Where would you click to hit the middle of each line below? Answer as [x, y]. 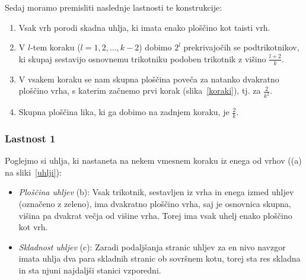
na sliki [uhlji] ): [33, 172]
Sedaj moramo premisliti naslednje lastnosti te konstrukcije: [114, 7]
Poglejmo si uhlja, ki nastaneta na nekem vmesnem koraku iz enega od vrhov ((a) [153, 160]
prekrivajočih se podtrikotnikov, [241, 47]
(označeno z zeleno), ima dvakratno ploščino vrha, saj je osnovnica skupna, [155, 203]
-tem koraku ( [55, 47]
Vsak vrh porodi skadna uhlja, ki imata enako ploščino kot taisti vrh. [144, 27]
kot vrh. [33, 227]
